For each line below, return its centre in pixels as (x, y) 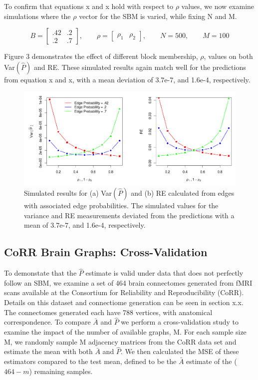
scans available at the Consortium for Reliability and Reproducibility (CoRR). (124, 292)
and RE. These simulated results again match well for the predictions (140, 67)
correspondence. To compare (47, 322)
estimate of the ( (212, 361)
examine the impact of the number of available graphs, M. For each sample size (125, 331)
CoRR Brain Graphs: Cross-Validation (106, 252)
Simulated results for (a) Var (68, 193)
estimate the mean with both (48, 351)
